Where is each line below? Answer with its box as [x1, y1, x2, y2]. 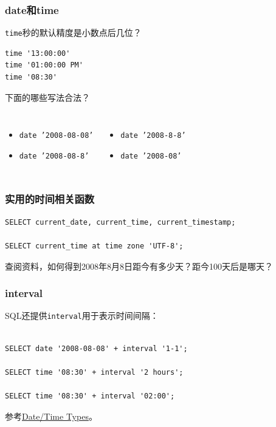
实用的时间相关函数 [5, 191, 95, 207]
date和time [5, 2, 59, 17]
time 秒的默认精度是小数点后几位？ [5, 26, 142, 39]
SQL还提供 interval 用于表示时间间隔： [5, 309, 159, 322]
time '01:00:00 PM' [5, 61, 83, 70]
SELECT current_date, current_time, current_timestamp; [5, 217, 236, 227]
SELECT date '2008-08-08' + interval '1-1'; [5, 344, 188, 353]
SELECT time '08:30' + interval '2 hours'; [5, 367, 184, 377]
